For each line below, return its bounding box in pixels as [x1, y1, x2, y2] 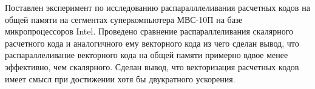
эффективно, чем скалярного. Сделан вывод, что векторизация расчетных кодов [5, 60, 299, 73]
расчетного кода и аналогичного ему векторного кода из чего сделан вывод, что [5, 36, 299, 49]
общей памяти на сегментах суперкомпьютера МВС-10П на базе [5, 13, 243, 25]
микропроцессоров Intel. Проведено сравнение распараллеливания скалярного [5, 25, 294, 38]
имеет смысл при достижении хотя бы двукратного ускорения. [5, 72, 235, 85]
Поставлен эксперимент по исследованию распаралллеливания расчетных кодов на [5, 1, 310, 13]
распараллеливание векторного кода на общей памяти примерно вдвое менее [5, 48, 288, 61]
